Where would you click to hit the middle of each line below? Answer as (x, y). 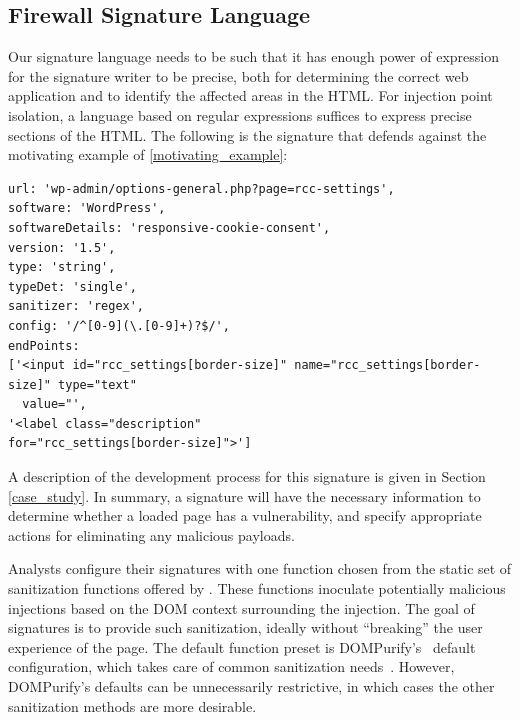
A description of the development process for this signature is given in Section (247, 476)
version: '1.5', (62, 247)
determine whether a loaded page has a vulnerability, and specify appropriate (245, 515)
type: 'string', (62, 267)
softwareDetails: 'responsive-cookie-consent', (169, 227)
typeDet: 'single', (72, 286)
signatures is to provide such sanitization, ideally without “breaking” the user (245, 627)
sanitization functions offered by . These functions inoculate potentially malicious (257, 588)
